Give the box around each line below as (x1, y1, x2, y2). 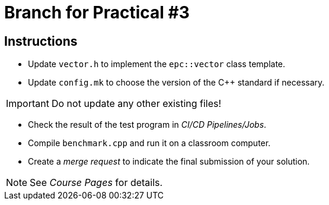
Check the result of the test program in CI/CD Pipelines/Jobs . (28, 119, 267, 130)
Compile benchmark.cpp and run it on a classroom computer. (28, 138, 271, 149)
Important (6, 97, 49, 110)
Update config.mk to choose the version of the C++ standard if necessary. (28, 77, 325, 88)
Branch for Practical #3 (4, 2, 190, 23)
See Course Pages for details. (30, 176, 163, 189)
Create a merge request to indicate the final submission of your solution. (28, 156, 310, 167)
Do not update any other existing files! (51, 97, 222, 110)
